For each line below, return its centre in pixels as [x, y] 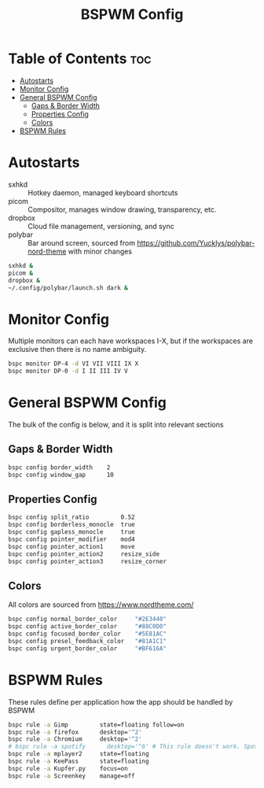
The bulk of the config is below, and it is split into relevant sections [116, 424]
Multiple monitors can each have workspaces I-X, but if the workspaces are [131, 341]
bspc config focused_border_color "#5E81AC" [88, 634]
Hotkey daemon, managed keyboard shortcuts [103, 192]
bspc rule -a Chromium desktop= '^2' [75, 739]
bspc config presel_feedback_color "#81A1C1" [88, 641]
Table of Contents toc [80, 59]
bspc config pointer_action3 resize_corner [88, 561]
